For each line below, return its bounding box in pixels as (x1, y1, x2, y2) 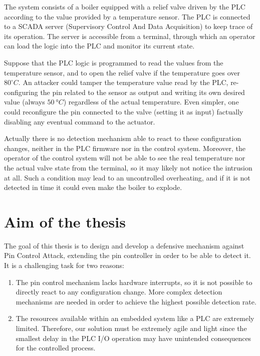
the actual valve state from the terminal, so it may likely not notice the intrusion (4, 162, 252, 172)
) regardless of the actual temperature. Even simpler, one (63, 96, 239, 107)
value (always (4, 96, 45, 107)
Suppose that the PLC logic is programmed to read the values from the (4, 57, 223, 67)
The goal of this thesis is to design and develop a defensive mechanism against (4, 240, 244, 250)
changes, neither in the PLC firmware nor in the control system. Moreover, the (4, 142, 245, 153)
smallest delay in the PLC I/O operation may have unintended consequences (16, 332, 251, 343)
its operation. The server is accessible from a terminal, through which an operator (4, 30, 255, 41)
